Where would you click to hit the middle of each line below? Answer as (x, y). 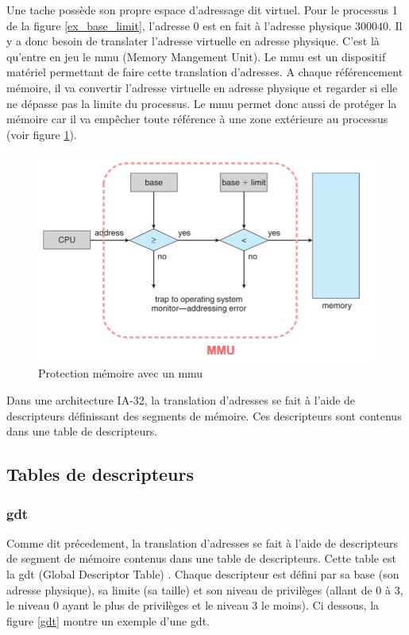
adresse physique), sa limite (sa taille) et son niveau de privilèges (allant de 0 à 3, (205, 589)
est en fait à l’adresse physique (277, 25)
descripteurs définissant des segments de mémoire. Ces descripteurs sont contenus (204, 415)
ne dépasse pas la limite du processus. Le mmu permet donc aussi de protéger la (202, 103)
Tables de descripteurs (100, 474)
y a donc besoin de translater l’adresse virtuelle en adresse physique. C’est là (193, 41)
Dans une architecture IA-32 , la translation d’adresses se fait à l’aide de (181, 400)
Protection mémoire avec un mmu (121, 373)
